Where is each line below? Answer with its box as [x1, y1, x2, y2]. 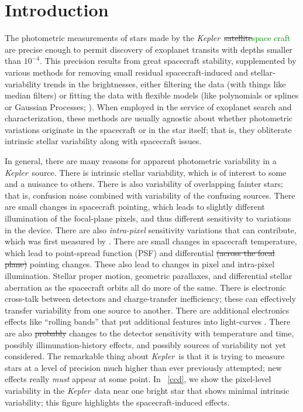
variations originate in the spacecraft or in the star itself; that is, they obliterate [5, 123, 292, 135]
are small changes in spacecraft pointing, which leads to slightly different [5, 200, 265, 213]
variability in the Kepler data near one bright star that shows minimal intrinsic [5, 384, 290, 396]
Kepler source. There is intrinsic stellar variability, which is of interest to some [5, 166, 287, 178]
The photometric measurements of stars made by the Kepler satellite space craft [5, 32, 291, 44]
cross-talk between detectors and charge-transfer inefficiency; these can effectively [5, 292, 296, 305]
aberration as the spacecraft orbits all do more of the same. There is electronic [5, 281, 286, 293]
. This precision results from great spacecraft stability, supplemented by [40, 55, 297, 67]
